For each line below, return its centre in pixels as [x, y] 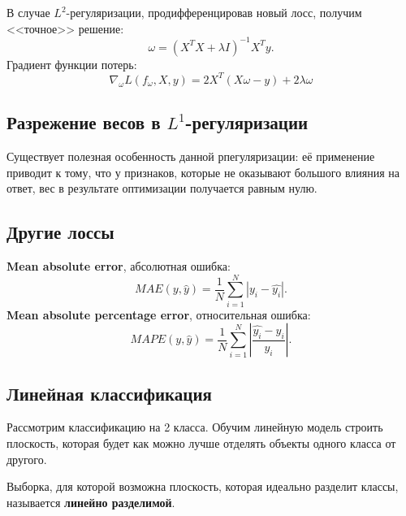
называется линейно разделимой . [91, 502]
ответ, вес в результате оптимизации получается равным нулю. [162, 188]
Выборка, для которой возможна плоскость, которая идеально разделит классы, [203, 486]
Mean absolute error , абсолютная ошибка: [119, 265]
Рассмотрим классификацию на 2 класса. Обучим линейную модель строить [195, 427]
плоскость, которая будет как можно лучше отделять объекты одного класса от [201, 443]
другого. [27, 459]
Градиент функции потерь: [72, 64]
